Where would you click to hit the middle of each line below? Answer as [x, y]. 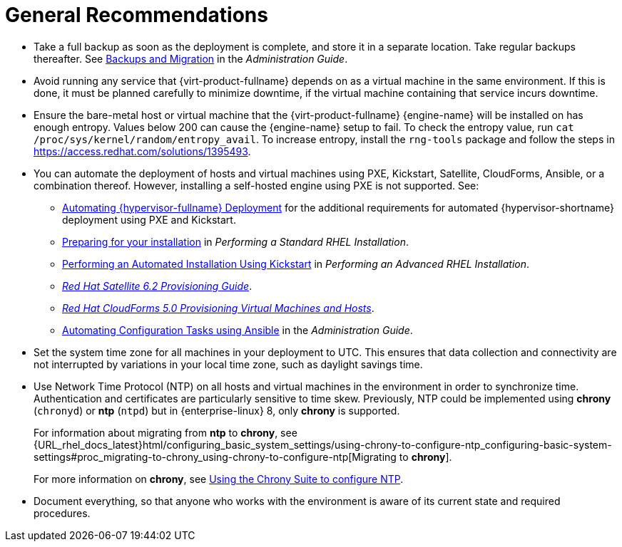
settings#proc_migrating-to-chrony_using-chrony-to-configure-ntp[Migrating [215, 457]
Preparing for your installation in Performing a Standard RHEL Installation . [235, 241]
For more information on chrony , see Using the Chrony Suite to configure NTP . [219, 479]
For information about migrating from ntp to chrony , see [165, 432]
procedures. [62, 513]
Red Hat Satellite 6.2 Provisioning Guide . [157, 286]
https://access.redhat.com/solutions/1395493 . [142, 151]
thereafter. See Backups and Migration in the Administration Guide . [191, 58]
